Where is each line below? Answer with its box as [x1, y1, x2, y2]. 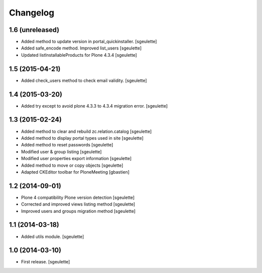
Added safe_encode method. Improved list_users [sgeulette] [21, 45, 142, 51]
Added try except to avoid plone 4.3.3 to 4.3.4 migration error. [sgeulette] [21, 103, 168, 109]
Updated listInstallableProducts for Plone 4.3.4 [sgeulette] [21, 52, 137, 58]
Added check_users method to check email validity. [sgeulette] [21, 78, 147, 83]
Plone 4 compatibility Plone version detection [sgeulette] [21, 194, 135, 200]
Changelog [9, 7, 54, 18]
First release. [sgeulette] [21, 259, 70, 265]
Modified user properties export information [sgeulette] [21, 156, 132, 161]
